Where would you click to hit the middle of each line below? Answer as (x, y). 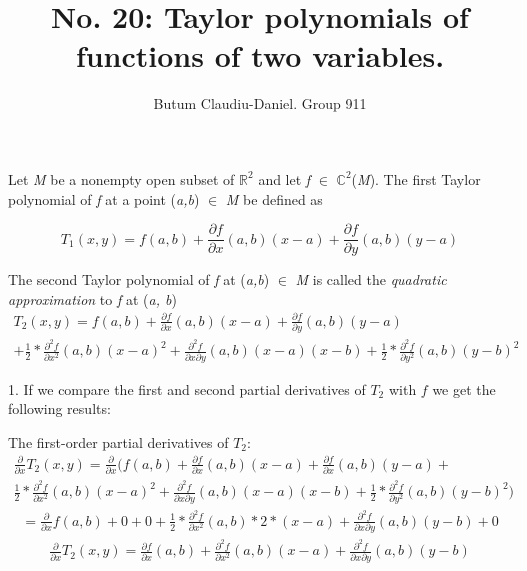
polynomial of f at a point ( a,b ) (104, 198)
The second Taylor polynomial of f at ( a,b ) (139, 279)
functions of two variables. (260, 55)
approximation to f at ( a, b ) (92, 298)
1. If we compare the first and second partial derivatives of (187, 388)
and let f (284, 178)
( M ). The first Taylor (416, 178)
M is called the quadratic (371, 279)
